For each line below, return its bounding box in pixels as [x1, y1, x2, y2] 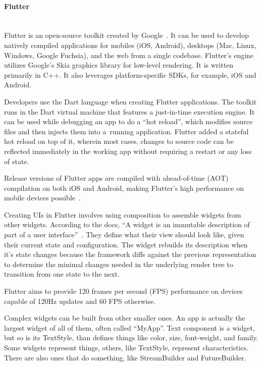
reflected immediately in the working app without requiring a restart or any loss [4, 145, 252, 156]
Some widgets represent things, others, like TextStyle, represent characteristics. [4, 342, 249, 353]
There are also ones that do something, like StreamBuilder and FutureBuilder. [4, 352, 246, 362]
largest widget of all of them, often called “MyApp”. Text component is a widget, [4, 322, 255, 333]
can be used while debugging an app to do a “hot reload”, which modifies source [4, 116, 253, 127]
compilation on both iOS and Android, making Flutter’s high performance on [4, 182, 244, 193]
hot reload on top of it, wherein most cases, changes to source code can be [4, 136, 234, 146]
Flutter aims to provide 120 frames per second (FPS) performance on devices [4, 286, 243, 296]
